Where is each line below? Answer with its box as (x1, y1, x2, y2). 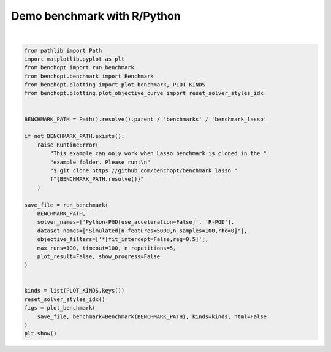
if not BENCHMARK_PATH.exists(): (24, 132, 125, 140)
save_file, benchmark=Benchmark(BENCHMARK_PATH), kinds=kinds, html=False (37, 313, 267, 320)
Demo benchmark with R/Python (11, 9, 181, 23)
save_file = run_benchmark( (24, 201, 108, 209)
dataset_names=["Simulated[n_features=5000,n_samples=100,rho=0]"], (37, 227, 248, 234)
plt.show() (24, 330, 57, 337)
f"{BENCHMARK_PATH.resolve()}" (50, 175, 144, 183)
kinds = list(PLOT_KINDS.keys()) (24, 287, 125, 294)
